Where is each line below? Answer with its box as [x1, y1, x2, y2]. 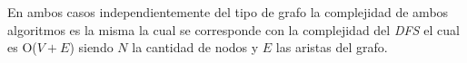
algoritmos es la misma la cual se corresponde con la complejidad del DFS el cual [7, 20, 460, 39]
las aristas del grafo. [275, 38, 388, 57]
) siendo [69, 38, 114, 57]
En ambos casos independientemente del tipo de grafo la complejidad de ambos [7, 3, 449, 21]
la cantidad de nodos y [132, 38, 259, 57]
